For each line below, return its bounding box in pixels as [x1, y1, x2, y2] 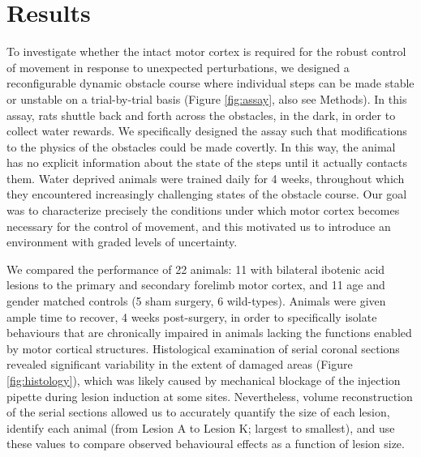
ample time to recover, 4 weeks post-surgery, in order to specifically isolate [6, 308, 377, 325]
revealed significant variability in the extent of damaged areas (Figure [6, 356, 353, 373]
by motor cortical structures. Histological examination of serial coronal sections [6, 340, 400, 357]
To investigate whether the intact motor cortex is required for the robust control [6, 43, 406, 60]
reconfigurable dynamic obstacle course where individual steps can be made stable [6, 75, 415, 92]
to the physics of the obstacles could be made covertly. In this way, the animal [6, 138, 396, 155]
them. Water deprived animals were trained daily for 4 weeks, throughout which [6, 169, 405, 186]
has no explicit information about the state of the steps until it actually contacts [6, 154, 407, 171]
